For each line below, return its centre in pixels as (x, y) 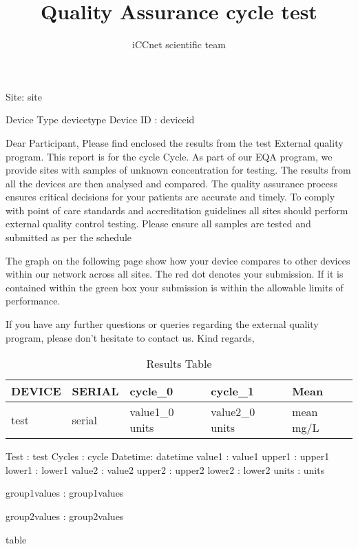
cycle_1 (233, 391)
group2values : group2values (65, 516)
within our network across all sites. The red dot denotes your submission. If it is (175, 274)
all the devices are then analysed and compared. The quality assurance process (172, 183)
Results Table (179, 364)
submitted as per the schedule (69, 237)
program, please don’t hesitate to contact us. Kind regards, (130, 337)
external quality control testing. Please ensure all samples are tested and (158, 224)
